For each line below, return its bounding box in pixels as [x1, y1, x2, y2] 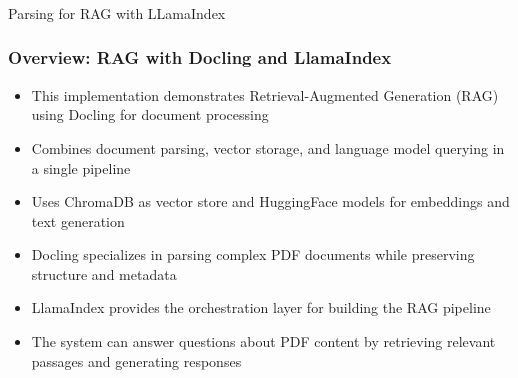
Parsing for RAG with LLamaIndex [8, 2, 226, 23]
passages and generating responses [31, 350, 242, 371]
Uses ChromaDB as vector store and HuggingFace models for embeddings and [31, 191, 510, 212]
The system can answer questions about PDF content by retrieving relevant [31, 331, 496, 352]
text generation [31, 210, 125, 231]
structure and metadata [31, 263, 177, 284]
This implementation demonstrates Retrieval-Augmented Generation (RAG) [31, 84, 499, 105]
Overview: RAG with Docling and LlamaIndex [8, 45, 392, 70]
